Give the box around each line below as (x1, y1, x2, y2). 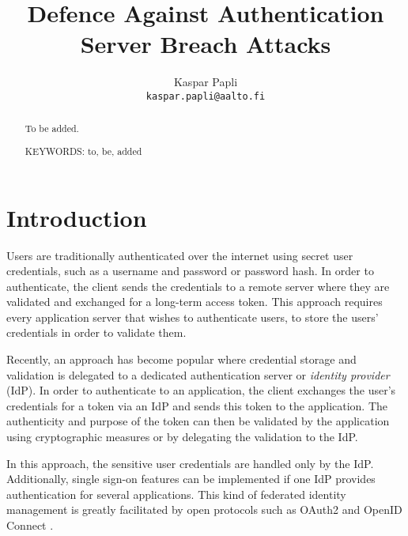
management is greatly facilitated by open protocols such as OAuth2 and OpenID (6, 501, 402, 518)
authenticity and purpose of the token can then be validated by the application (6, 413, 390, 429)
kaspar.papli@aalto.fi (145, 90, 266, 102)
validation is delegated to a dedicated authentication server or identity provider (6, 366, 390, 383)
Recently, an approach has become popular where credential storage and (6, 351, 357, 368)
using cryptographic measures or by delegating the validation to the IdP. (6, 428, 358, 445)
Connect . (6, 517, 54, 533)
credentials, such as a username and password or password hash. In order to (6, 262, 374, 279)
